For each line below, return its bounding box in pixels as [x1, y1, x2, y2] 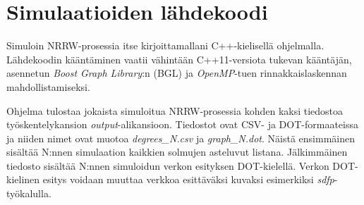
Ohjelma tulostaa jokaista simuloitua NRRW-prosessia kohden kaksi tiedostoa [6, 103, 344, 118]
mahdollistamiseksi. [6, 79, 90, 94]
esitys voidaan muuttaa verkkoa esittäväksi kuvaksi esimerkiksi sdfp [42, 172, 334, 187]
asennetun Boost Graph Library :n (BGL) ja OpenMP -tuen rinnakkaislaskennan [6, 66, 347, 80]
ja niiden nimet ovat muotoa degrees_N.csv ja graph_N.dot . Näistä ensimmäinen [6, 130, 355, 145]
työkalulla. [6, 186, 51, 201]
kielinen [6, 172, 40, 187]
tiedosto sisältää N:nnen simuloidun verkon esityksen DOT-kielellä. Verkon [6, 158, 329, 173]
